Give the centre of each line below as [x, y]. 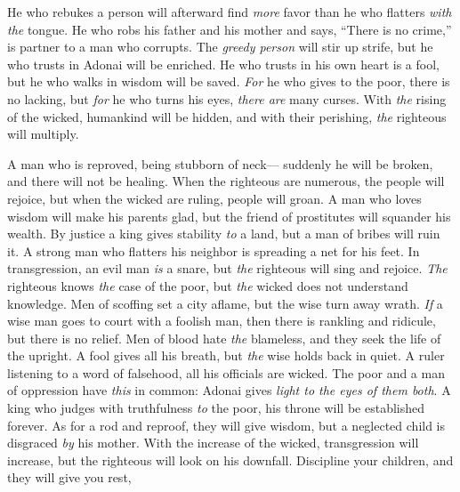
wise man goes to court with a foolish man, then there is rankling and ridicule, [222, 321]
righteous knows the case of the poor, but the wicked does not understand [208, 285]
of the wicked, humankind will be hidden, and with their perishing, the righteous [227, 116]
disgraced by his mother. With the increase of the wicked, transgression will [213, 443]
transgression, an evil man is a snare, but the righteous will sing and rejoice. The [227, 268]
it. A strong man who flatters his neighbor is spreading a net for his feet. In [214, 250]
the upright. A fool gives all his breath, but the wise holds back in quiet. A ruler [226, 355]
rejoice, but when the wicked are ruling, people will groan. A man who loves [214, 198]
